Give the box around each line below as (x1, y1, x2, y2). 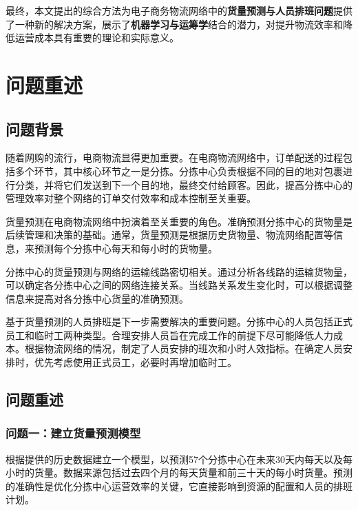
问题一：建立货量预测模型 (6, 425, 141, 442)
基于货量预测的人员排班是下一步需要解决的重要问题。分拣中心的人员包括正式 (6, 314, 352, 329)
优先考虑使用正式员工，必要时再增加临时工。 (34, 355, 237, 369)
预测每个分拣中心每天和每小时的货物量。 (34, 241, 218, 255)
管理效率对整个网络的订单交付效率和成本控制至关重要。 (6, 191, 256, 205)
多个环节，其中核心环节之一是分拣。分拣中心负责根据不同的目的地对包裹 (14, 163, 343, 178)
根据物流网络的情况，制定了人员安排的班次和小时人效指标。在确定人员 (24, 341, 343, 356)
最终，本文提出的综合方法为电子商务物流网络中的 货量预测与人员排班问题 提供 (6, 3, 352, 17)
